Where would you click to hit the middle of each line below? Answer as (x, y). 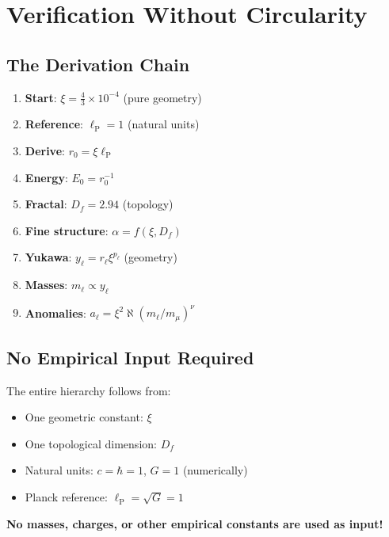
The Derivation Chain (98, 64)
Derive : (45, 150)
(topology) (148, 204)
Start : (41, 97)
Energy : (46, 177)
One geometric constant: (84, 417)
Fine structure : (67, 230)
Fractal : (46, 204)
